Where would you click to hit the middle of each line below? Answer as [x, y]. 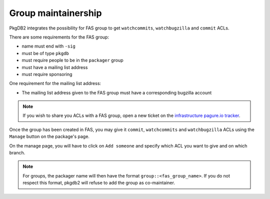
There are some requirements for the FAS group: [59, 37]
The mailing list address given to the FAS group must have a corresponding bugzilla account [117, 92]
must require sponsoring [47, 74]
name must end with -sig [49, 46]
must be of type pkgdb [45, 53]
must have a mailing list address [55, 67]
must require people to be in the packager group [72, 60]
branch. [17, 153]
